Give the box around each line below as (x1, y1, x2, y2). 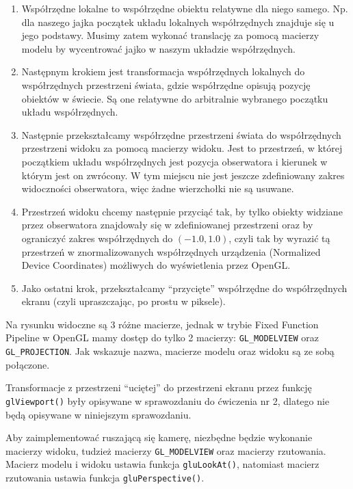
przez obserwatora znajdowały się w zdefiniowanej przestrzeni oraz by (21, 217, 313, 232)
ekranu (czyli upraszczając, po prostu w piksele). (21, 294, 226, 308)
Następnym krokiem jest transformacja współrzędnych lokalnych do (21, 64, 305, 79)
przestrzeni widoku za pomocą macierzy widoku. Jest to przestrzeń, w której (21, 141, 343, 155)
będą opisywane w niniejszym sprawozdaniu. (5, 407, 192, 421)
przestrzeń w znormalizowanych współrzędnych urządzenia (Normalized (21, 244, 321, 259)
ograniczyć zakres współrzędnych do (21, 230, 173, 245)
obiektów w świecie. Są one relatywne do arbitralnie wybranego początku (21, 91, 328, 105)
